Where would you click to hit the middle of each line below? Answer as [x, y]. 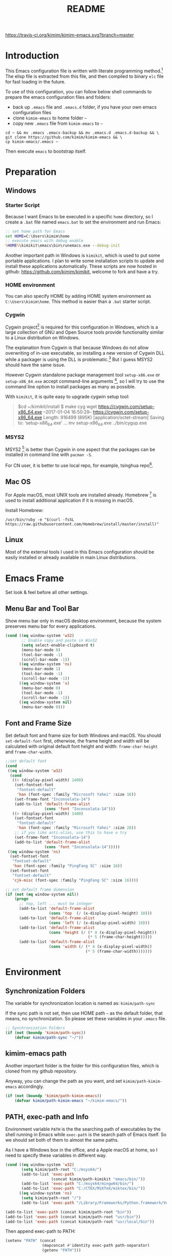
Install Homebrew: [24, 510]
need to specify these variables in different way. [56, 1155]
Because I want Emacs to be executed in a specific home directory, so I [79, 216]
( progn [21, 899]
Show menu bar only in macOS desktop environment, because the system [83, 621]
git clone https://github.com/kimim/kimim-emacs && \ [64, 137]
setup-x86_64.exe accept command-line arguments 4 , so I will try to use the [85, 381]
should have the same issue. [35, 365]
